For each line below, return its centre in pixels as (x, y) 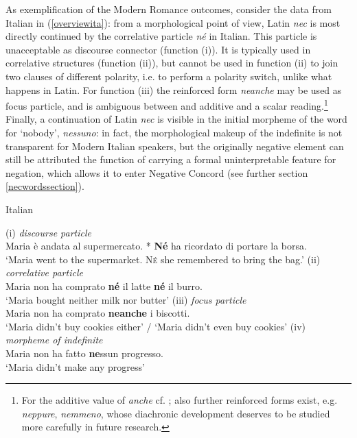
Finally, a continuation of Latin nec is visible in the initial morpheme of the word (176, 119)
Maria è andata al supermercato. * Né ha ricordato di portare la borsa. (156, 246)
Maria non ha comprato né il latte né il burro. (104, 285)
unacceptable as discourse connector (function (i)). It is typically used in (158, 49)
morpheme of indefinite (54, 340)
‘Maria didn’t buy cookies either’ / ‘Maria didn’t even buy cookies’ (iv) (156, 326)
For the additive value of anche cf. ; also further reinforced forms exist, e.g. (180, 400)
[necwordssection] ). (45, 186)
